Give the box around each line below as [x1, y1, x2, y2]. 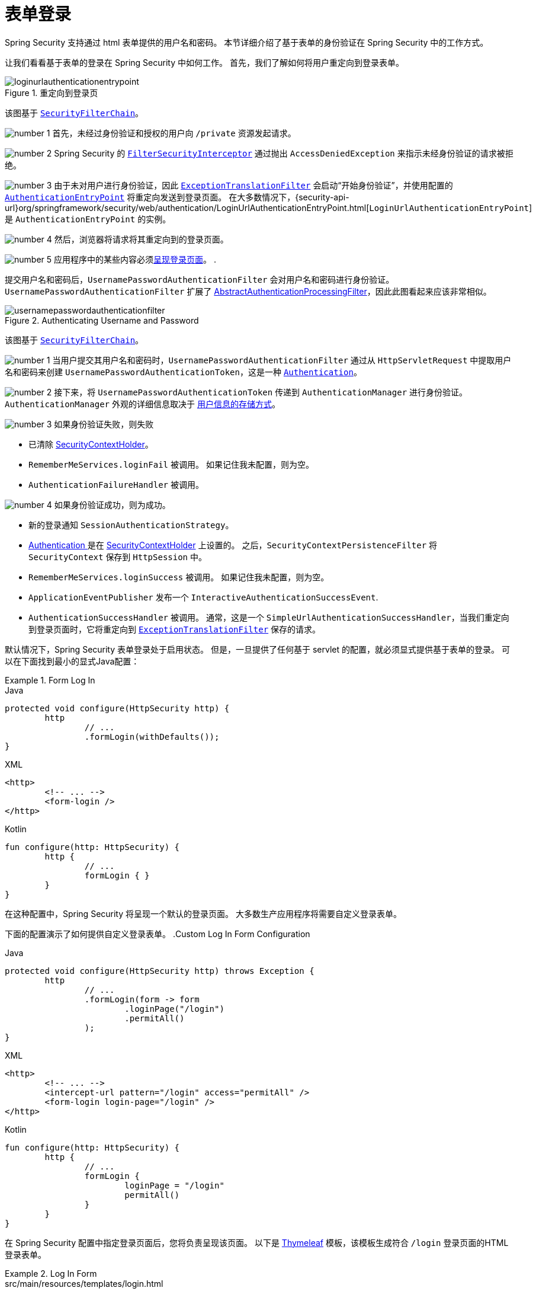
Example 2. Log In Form [5, 1268, 97, 1279]
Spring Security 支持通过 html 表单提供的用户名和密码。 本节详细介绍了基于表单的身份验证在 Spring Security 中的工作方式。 [5, 37, 489, 47]
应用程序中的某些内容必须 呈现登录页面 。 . [54, 254, 216, 264]
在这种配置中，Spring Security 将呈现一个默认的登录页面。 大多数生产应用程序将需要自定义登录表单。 [5, 908, 402, 919]
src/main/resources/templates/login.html [5, 1278, 163, 1289]
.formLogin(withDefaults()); [84, 731, 220, 742]
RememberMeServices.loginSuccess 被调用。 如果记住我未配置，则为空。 [28, 571, 329, 582]
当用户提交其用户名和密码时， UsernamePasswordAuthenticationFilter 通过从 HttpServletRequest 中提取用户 [52, 354, 512, 365]
